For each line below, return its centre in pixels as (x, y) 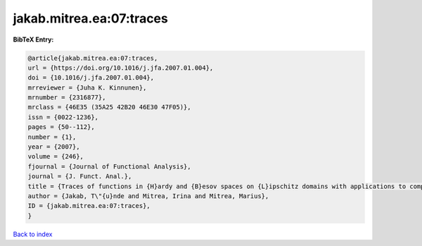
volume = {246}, (56, 156)
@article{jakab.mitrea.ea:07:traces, (93, 58)
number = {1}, (52, 137)
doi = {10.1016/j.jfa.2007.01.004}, (91, 78)
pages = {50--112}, (61, 127)
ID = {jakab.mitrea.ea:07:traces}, (89, 206)
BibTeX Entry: (33, 39)
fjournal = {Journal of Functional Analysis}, (109, 166)
